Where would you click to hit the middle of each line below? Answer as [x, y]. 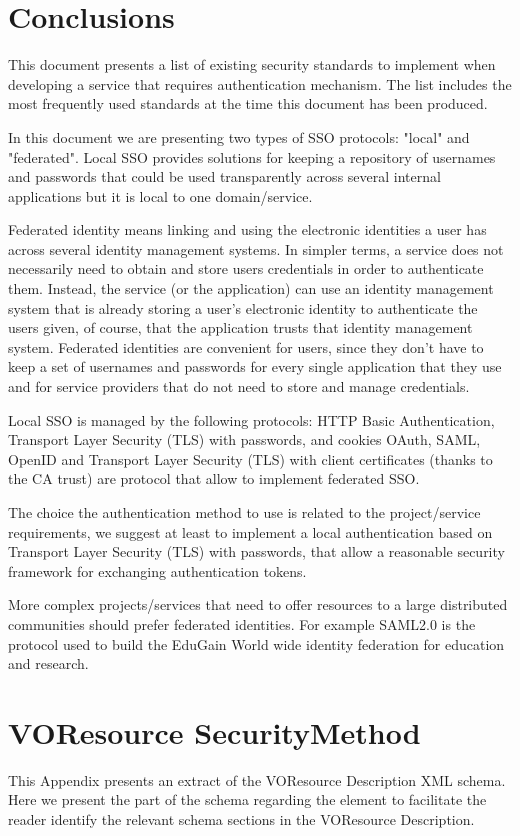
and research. [48, 663]
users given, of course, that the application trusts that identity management [240, 327]
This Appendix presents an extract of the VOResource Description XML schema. [257, 779]
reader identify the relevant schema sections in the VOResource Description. [241, 819]
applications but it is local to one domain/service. [160, 195]
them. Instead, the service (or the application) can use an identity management [251, 288]
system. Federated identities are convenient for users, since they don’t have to [246, 346]
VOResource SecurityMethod [214, 731]
